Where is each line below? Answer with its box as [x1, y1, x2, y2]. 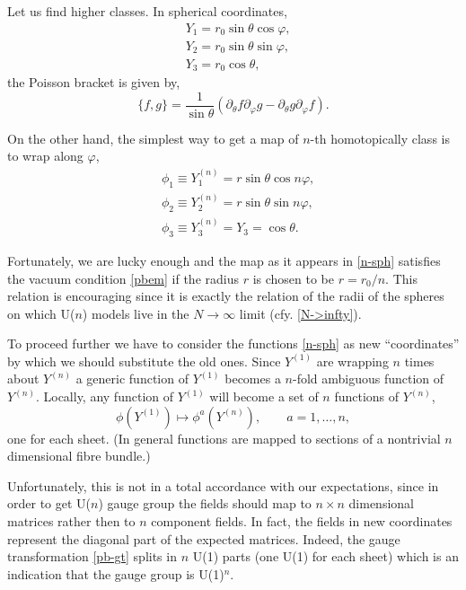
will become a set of [209, 387, 319, 406]
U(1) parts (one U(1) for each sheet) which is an [192, 547, 459, 566]
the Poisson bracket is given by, [7, 73, 180, 92]
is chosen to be [252, 269, 335, 287]
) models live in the [82, 304, 189, 322]
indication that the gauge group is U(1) [7, 564, 224, 583]
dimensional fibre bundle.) [7, 446, 151, 465]
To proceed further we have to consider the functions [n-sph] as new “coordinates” [7, 334, 460, 353]
